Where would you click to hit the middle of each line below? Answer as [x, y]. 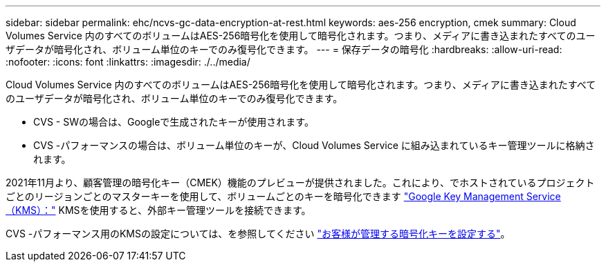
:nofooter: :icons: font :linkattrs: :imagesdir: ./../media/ [128, 62]
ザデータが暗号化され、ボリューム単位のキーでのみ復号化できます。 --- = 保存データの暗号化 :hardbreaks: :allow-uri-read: [284, 49]
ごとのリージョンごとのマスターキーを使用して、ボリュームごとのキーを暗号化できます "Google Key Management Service [283, 196]
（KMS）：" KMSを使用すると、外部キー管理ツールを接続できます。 [158, 210]
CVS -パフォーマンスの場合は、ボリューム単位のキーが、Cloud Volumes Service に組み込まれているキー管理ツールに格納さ [314, 145]
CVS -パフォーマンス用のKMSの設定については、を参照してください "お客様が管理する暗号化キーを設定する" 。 [258, 234]
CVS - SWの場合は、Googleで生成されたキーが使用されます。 [174, 122]
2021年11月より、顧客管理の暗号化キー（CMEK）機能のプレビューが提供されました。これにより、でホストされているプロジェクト [300, 182]
